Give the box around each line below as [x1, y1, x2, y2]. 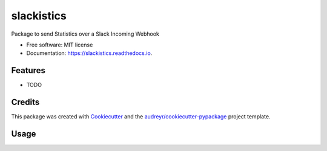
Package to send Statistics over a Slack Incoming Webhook [11, 30, 160, 37]
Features [11, 65, 45, 75]
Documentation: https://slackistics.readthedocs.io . [26, 50, 153, 57]
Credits [11, 97, 40, 108]
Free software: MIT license [26, 41, 93, 48]
